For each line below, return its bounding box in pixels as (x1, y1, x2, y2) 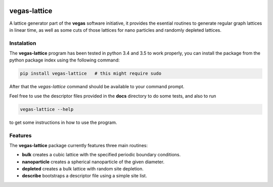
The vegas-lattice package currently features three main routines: (9, 142, 148, 148)
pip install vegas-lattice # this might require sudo (20, 71, 162, 77)
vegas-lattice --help (20, 106, 74, 112)
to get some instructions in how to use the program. (9, 119, 117, 126)
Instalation (9, 39, 36, 46)
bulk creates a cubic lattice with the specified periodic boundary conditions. (22, 152, 181, 158)
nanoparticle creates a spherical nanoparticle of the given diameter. (22, 159, 164, 165)
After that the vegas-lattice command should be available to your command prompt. (9, 84, 185, 90)
